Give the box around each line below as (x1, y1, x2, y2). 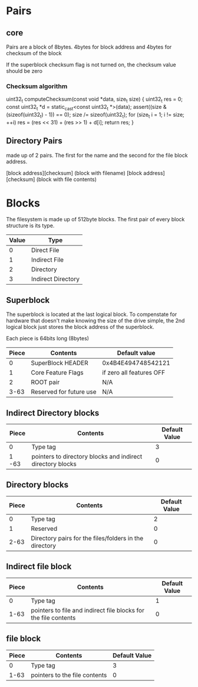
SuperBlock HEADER (31, 359, 88, 367)
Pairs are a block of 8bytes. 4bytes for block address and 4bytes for (6, 43, 172, 50)
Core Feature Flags (31, 369, 84, 377)
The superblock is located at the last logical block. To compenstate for (6, 311, 177, 318)
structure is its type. (6, 222, 55, 229)
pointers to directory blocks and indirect (31, 453, 143, 461)
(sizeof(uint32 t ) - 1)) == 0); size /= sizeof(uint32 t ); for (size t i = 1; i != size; (6, 111, 184, 120)
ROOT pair (31, 378, 60, 386)
